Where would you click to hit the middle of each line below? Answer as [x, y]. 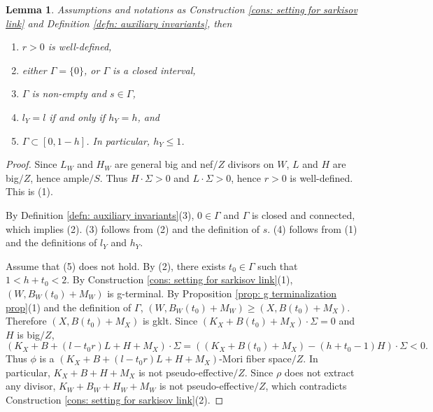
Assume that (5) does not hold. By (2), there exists [116, 265]
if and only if [77, 116]
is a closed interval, [154, 70]
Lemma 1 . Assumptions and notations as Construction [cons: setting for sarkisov [182, 9]
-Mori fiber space [255, 358]
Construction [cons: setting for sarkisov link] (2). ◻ [115, 400]
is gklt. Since [170, 321]
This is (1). [29, 191]
